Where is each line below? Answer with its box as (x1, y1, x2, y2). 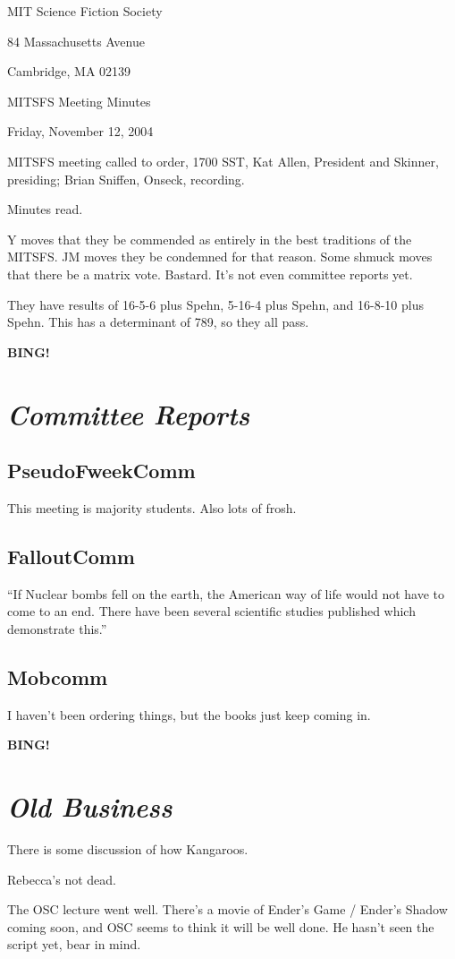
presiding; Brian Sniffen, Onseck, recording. (7, 169, 245, 188)
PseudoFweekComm (7, 457, 196, 484)
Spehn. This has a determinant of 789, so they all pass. (7, 313, 309, 331)
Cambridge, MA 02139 (7, 62, 131, 81)
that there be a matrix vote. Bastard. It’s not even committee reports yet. (7, 264, 413, 283)
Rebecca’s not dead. (7, 869, 116, 888)
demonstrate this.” (7, 619, 107, 638)
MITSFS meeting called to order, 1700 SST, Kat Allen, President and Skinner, (7, 151, 439, 170)
